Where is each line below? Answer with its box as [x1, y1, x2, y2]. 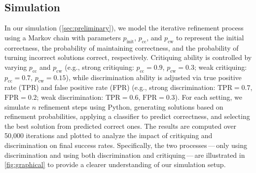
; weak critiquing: [194, 61, 247, 72]
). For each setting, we [175, 91, 242, 102]
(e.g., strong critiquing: [65, 61, 134, 72]
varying [4, 61, 27, 72]
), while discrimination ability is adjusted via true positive [66, 72, 242, 82]
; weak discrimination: [37, 91, 104, 102]
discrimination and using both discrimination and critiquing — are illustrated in [4, 149, 245, 160]
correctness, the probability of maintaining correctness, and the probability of [4, 42, 239, 53]
